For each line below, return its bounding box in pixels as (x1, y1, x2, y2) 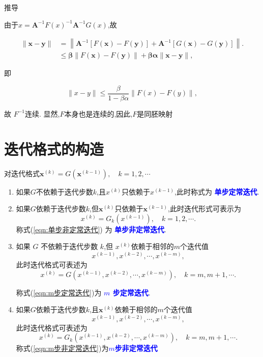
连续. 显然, (25, 108, 60, 119)
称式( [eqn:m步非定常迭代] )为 (16, 343, 109, 353)
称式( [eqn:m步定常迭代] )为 (16, 287, 102, 297)
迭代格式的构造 (4, 138, 104, 159)
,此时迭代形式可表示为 (168, 203, 241, 214)
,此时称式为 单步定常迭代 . (174, 186, 259, 197)
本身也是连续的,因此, (64, 108, 133, 119)
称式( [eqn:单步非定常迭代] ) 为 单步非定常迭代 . (16, 224, 167, 234)
